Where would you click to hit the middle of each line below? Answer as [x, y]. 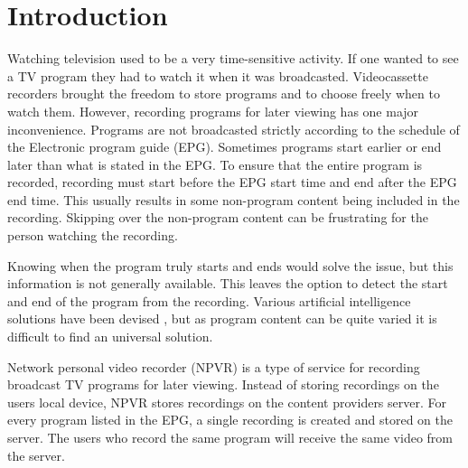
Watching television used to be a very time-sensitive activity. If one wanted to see [233, 58]
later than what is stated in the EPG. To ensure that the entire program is [215, 164]
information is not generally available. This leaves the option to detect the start [228, 283]
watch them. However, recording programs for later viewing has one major [213, 111]
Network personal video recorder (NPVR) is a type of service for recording [214, 366]
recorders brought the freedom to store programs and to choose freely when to [224, 94]
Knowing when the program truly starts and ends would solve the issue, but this [230, 265]
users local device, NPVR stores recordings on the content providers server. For [227, 402]
